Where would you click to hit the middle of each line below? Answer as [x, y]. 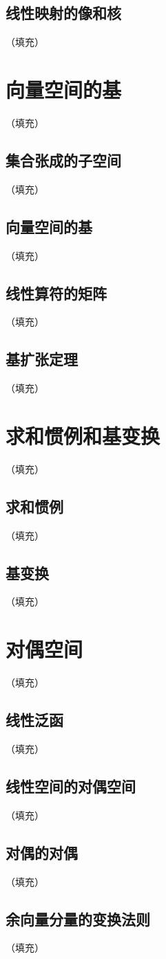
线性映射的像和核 [63, 13]
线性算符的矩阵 [56, 293]
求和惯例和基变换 [83, 435]
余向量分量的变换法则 [78, 918]
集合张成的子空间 [63, 160]
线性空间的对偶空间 [71, 786]
